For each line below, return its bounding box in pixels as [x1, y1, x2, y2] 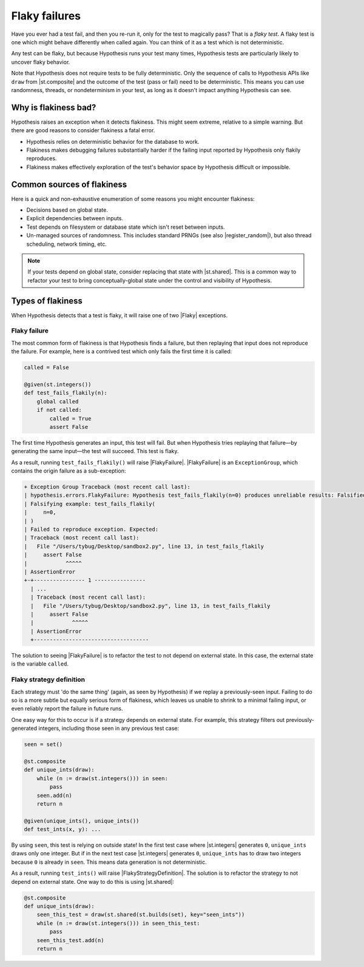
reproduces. [26, 155, 57, 162]
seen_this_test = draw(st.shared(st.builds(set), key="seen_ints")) [36, 911, 245, 918]
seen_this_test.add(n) [36, 937, 104, 943]
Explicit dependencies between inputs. [26, 215, 124, 222]
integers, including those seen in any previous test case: [38, 725, 180, 732]
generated [11, 725, 38, 732]
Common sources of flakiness [11, 179, 127, 189]
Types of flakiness [11, 295, 83, 306]
